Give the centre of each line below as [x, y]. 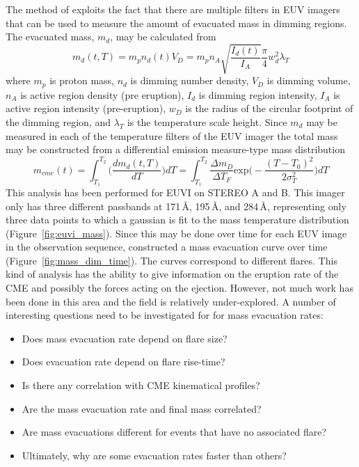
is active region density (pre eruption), [102, 94]
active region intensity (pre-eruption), [86, 108]
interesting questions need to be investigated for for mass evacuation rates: [165, 315]
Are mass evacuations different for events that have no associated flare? [174, 432]
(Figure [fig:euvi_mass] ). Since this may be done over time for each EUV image [176, 233]
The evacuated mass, [50, 37]
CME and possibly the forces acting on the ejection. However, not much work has [179, 288]
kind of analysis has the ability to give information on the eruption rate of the [172, 274]
